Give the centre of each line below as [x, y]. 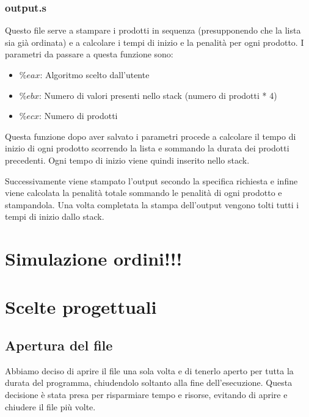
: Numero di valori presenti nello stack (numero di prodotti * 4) [158, 95]
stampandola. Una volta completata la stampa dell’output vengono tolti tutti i [152, 204]
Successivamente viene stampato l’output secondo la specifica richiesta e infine [151, 180]
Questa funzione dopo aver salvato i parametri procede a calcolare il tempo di [151, 136]
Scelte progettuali [81, 306]
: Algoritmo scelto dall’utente [95, 74]
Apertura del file [59, 345]
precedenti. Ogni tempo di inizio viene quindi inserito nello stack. [127, 160]
